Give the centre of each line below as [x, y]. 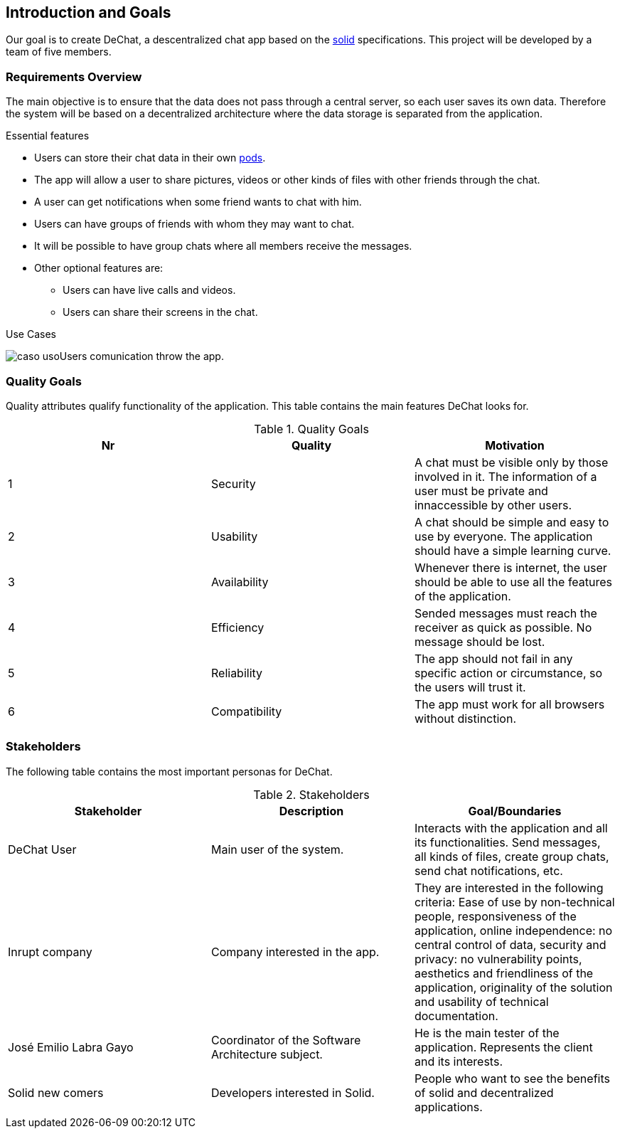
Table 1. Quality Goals [311, 429]
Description [311, 811]
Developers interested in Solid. [293, 1092]
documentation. [456, 1016]
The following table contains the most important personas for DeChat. [169, 771]
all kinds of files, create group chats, [512, 856]
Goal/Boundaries [515, 811]
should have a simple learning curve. [513, 550]
